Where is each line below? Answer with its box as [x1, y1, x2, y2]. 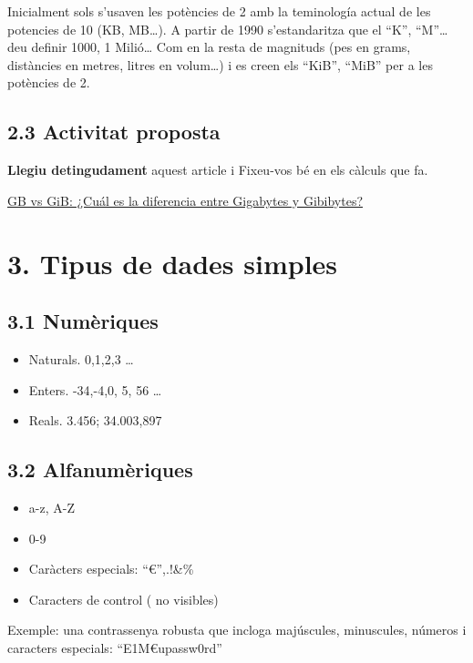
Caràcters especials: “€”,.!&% [28, 559, 194, 578]
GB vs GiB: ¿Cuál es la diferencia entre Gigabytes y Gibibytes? [7, 190, 364, 209]
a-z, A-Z [28, 497, 75, 516]
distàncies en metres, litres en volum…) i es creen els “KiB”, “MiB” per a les [7, 55, 433, 74]
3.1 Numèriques [7, 307, 159, 335]
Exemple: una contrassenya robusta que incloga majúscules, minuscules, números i [7, 620, 467, 639]
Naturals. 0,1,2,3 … [28, 349, 134, 368]
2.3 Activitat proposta [7, 117, 221, 146]
